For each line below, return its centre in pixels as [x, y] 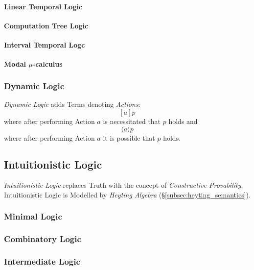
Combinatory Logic [43, 238]
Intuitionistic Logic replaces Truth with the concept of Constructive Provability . [124, 184]
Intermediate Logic [42, 261]
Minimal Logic [33, 216]
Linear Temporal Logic [43, 6]
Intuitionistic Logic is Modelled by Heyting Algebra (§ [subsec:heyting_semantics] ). [127, 194]
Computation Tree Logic [46, 25]
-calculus [47, 64]
